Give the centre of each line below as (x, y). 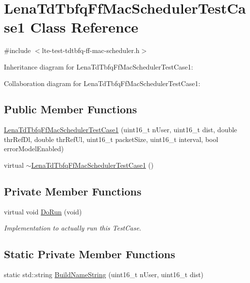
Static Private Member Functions (90, 254)
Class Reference (84, 27)
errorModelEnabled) (34, 149)
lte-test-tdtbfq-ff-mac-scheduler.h (91, 50)
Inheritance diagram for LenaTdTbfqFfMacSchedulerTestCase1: (99, 66)
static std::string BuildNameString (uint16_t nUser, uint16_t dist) (104, 274)
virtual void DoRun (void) (43, 211)
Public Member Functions (70, 109)
